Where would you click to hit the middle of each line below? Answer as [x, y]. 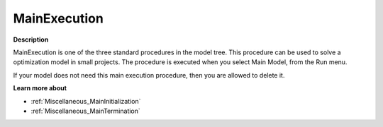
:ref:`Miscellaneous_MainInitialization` [86, 101]
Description [31, 40]
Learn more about [40, 88]
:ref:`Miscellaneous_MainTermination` [86, 111]
